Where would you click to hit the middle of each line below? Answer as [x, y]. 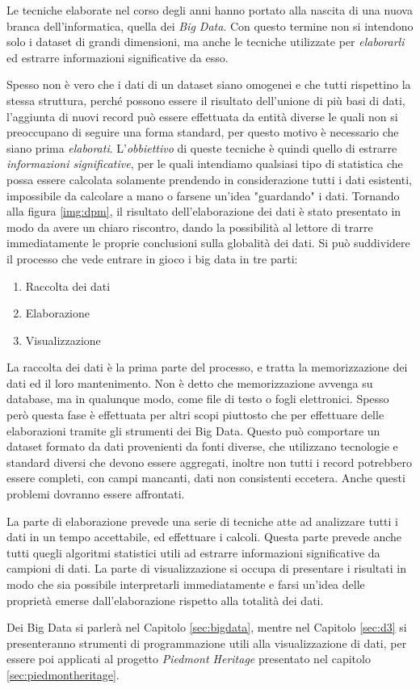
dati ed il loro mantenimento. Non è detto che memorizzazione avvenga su [190, 382]
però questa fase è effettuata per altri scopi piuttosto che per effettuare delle [195, 415]
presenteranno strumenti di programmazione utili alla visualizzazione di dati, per [207, 643]
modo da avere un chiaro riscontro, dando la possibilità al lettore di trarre [190, 227]
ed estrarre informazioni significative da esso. [118, 57]
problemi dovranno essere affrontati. [96, 494]
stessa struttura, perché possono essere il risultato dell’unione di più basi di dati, [206, 100]
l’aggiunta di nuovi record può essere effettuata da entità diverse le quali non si [202, 116]
